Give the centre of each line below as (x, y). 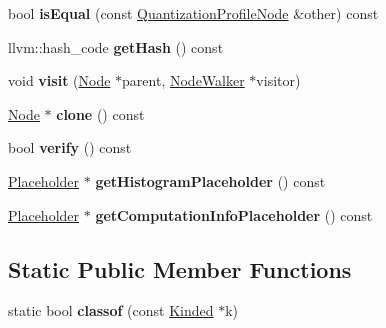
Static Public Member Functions (180, 268)
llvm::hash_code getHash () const (116, 46)
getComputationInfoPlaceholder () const (234, 214)
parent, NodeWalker (183, 80)
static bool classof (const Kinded (111, 310)
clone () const (100, 113)
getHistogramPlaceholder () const (210, 180)
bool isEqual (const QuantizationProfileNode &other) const (193, 13)
